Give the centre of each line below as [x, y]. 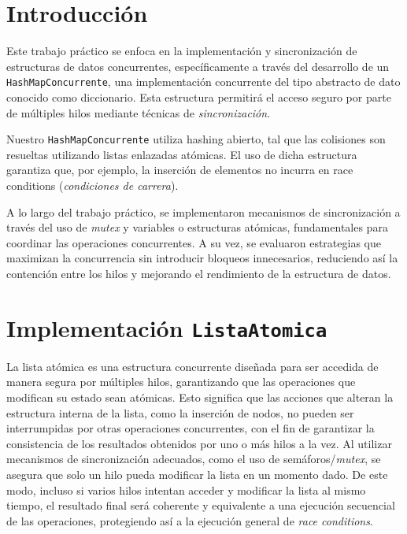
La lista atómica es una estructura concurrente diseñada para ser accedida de [192, 366]
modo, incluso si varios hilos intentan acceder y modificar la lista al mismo [186, 489]
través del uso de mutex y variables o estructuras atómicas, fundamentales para [197, 227]
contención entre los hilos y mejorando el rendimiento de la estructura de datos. [199, 273]
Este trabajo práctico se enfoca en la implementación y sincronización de [182, 51]
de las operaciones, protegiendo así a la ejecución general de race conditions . [190, 520]
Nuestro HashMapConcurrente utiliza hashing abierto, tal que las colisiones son [196, 139]
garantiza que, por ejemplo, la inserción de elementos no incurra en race [180, 170]
